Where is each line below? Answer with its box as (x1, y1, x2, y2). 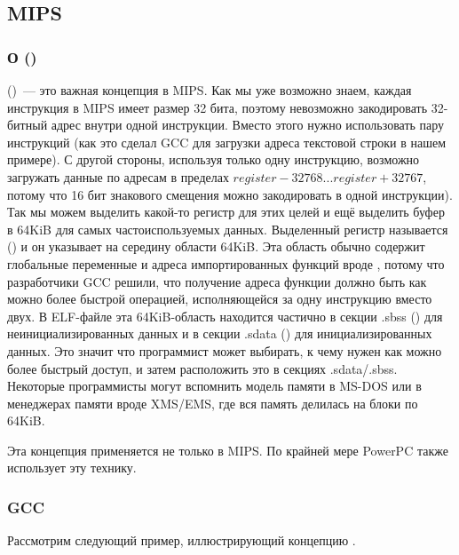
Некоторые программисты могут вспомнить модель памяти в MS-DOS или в (7, 377, 422, 395)
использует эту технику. (7, 458, 137, 477)
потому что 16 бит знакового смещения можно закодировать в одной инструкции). (7, 185, 453, 203)
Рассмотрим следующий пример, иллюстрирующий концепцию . (7, 531, 356, 550)
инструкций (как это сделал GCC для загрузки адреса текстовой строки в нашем (7, 132, 447, 151)
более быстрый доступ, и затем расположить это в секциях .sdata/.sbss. (7, 359, 398, 377)
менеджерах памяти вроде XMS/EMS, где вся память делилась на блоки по (7, 393, 418, 412)
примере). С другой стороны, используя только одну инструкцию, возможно (7, 150, 420, 169)
